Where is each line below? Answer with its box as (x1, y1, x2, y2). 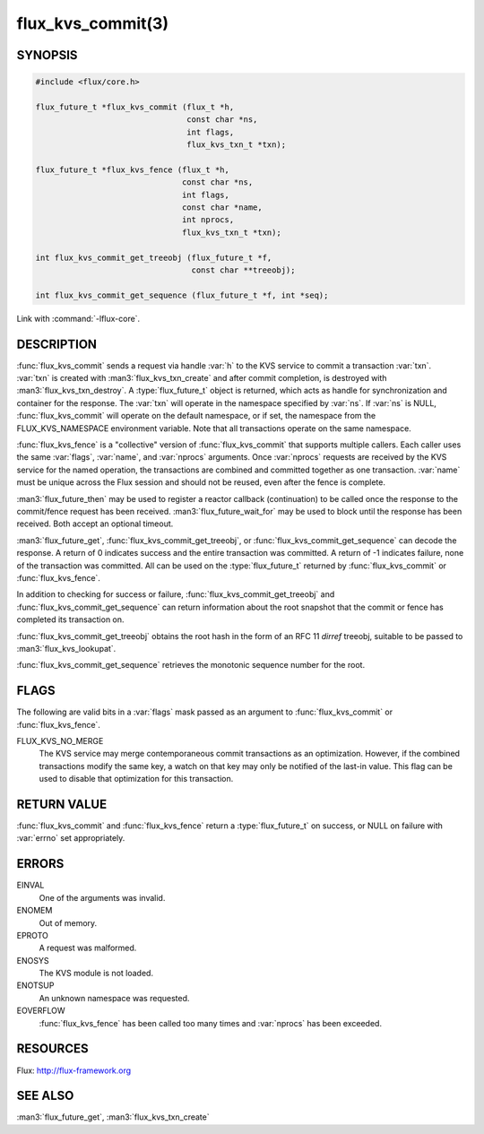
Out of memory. (39, 917, 98, 928)
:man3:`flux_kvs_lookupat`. (16, 643, 117, 654)
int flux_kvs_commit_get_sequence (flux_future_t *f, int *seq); (35, 290, 329, 300)
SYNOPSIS (16, 48, 78, 63)
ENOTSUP (16, 980, 55, 991)
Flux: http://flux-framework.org (16, 1065, 132, 1076)
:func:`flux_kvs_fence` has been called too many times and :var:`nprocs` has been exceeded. (39, 1017, 383, 1028)
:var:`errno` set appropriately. (16, 833, 125, 844)
